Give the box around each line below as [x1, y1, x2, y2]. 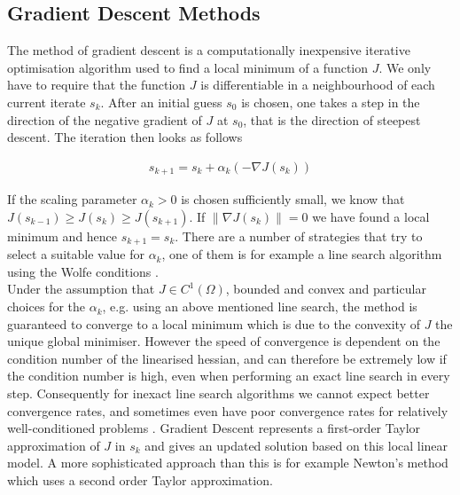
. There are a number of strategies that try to [175, 226, 423, 245]
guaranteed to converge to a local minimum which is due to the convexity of [7, 314, 421, 333]
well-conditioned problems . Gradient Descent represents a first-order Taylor [7, 419, 421, 437]
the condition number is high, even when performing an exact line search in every [7, 366, 450, 385]
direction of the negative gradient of [7, 110, 202, 129]
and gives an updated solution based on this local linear [144, 436, 448, 454]
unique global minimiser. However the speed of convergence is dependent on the [7, 332, 441, 350]
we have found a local [312, 207, 430, 225]
